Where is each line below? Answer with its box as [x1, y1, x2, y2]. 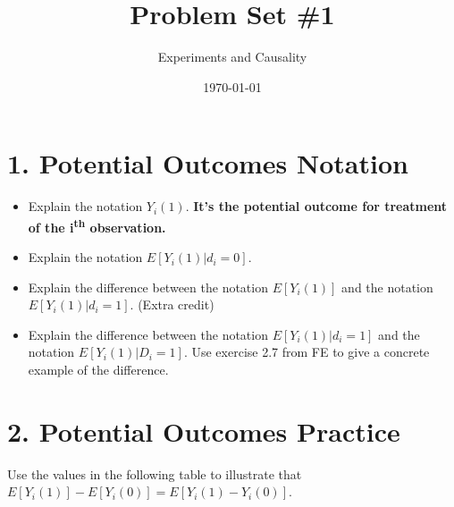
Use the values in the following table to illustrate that [7, 464, 302, 483]
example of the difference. [28, 360, 169, 379]
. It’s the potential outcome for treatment [185, 197, 448, 215]
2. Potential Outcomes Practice [7, 412, 400, 449]
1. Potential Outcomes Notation [7, 145, 408, 182]
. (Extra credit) [130, 295, 214, 314]
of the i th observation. [28, 215, 166, 236]
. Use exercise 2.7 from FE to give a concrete [183, 342, 430, 361]
